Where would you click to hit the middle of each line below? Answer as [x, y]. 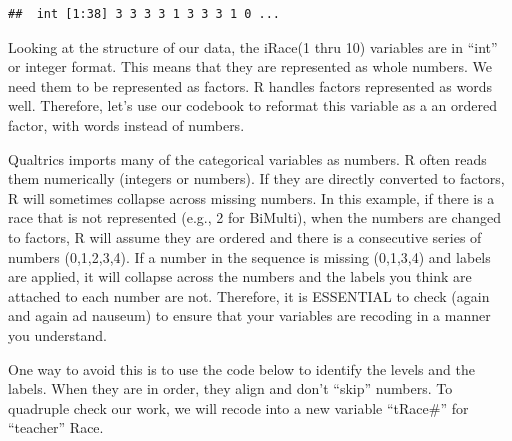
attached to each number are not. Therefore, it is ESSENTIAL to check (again [249, 295]
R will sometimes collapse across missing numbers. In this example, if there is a [251, 197]
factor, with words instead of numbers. [126, 124]
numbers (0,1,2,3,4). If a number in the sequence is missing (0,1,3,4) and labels [249, 256]
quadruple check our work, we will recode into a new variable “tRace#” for [238, 407]
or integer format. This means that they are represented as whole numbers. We [250, 66]
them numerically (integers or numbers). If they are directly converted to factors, [256, 178]
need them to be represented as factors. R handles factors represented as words [250, 85]
